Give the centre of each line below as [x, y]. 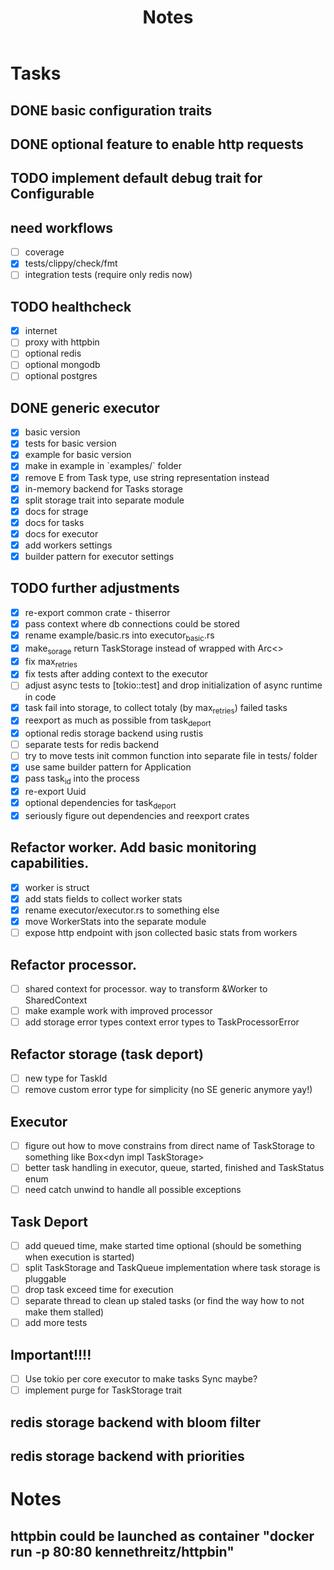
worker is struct [57, 887]
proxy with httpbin [62, 342]
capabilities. [50, 863]
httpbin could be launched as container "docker [162, 1536]
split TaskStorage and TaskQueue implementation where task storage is [172, 1267]
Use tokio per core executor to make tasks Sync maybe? [141, 1379]
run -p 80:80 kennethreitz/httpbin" [122, 1551]
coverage [44, 252]
